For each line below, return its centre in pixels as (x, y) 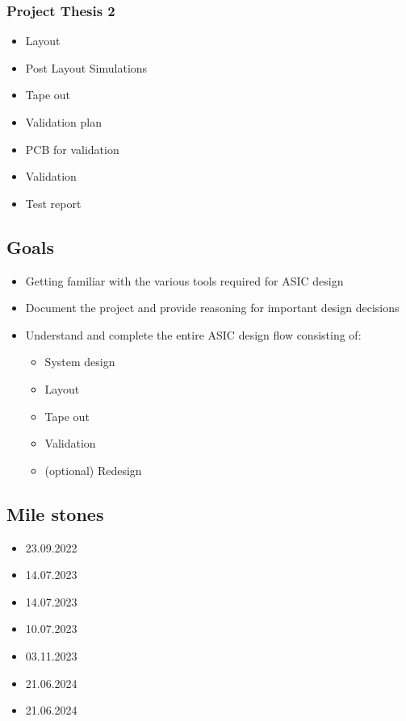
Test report (53, 203)
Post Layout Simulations (86, 67)
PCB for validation (72, 149)
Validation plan (63, 122)
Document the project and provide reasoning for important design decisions (212, 308)
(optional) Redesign (93, 470)
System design (80, 362)
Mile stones (55, 513)
